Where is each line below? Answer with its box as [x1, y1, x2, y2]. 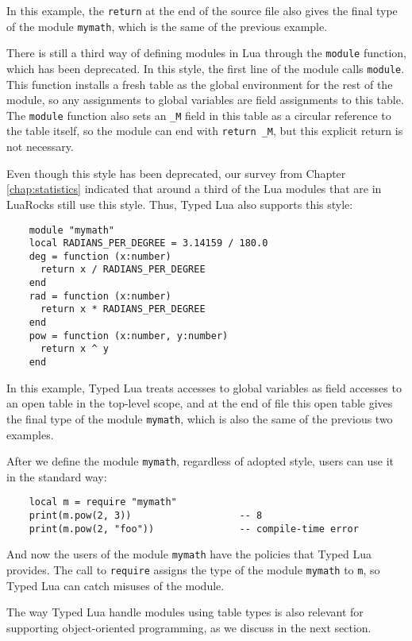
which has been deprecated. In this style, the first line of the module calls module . [6, 60, 405, 76]
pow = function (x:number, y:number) [29, 330, 229, 342]
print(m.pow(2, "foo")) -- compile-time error [29, 523, 359, 535]
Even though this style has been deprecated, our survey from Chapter [6, 164, 346, 181]
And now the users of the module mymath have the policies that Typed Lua [6, 546, 372, 562]
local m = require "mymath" [29, 496, 177, 508]
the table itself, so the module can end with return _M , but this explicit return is [6, 122, 403, 139]
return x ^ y [40, 343, 109, 355]
